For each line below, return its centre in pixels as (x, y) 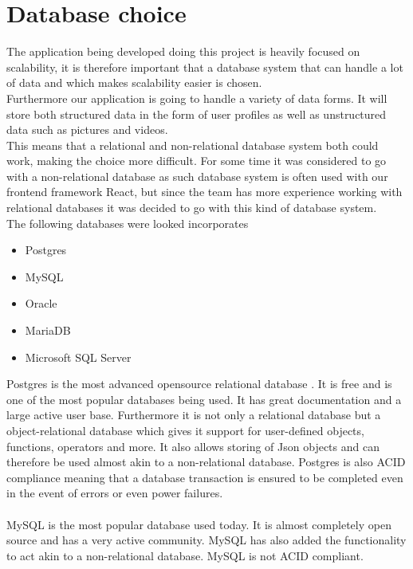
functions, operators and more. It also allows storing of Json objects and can (193, 446)
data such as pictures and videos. (87, 129)
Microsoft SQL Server (78, 357)
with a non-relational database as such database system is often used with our (197, 176)
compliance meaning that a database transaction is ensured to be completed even (205, 477)
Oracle (41, 303)
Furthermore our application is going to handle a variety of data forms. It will (197, 98)
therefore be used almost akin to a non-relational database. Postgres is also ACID (206, 462)
